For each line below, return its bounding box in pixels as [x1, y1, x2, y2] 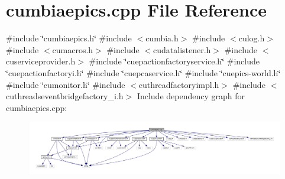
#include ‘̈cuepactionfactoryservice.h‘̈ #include [89, 55, 260, 67]
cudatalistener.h [153, 43, 211, 56]
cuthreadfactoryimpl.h [138, 78, 219, 90]
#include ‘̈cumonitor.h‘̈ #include [6, 78, 125, 90]
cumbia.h [145, 32, 179, 44]
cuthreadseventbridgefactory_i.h [6, 90, 124, 102]
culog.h [238, 32, 265, 44]
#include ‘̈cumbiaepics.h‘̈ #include [6, 32, 132, 44]
